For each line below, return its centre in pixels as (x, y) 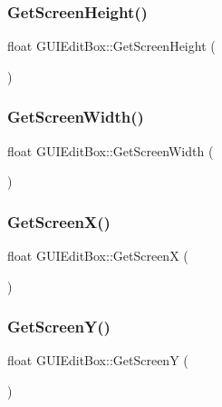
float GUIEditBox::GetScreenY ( (98, 360)
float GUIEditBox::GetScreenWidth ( (111, 150)
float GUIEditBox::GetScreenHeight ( (111, 46)
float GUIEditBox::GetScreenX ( (98, 256)
